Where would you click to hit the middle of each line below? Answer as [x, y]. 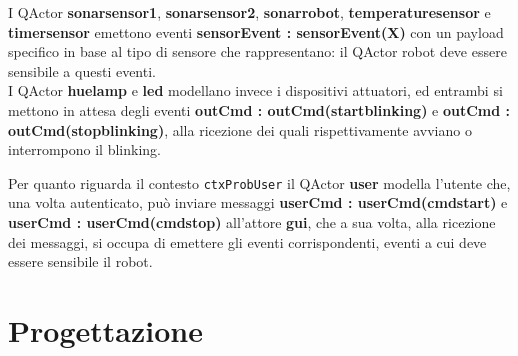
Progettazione [105, 329]
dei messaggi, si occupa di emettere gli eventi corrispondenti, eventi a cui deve [247, 241]
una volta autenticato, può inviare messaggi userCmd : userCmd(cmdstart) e [258, 202]
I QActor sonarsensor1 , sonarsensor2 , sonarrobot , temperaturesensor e [249, 12]
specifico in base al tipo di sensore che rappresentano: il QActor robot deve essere [257, 51]
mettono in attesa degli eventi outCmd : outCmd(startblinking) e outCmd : [259, 109]
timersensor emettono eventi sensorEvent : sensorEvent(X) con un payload [256, 31]
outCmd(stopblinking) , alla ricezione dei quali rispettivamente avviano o [240, 129]
